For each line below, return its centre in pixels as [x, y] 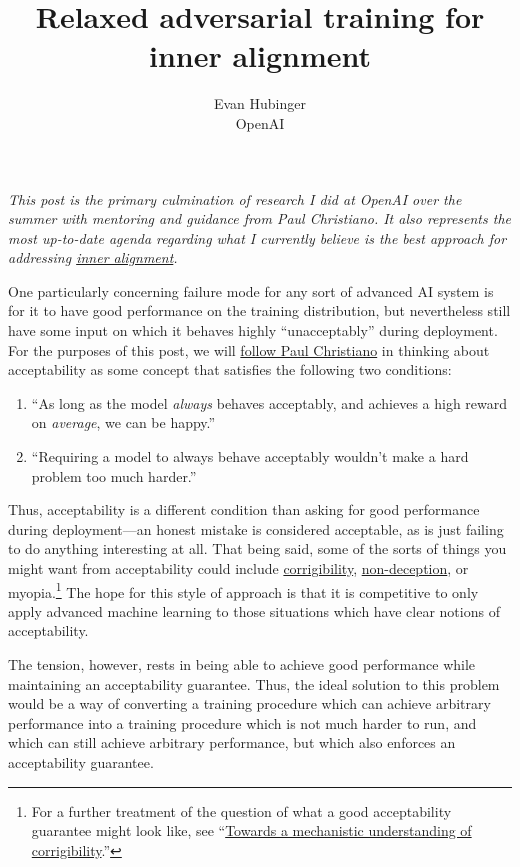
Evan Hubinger [260, 103]
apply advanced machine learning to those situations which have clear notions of [254, 610]
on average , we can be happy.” [123, 422]
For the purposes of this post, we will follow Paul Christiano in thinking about [249, 349]
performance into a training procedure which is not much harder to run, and [242, 722]
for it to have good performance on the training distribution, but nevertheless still [259, 310]
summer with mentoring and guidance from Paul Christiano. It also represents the [259, 218]
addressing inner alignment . [93, 257]
